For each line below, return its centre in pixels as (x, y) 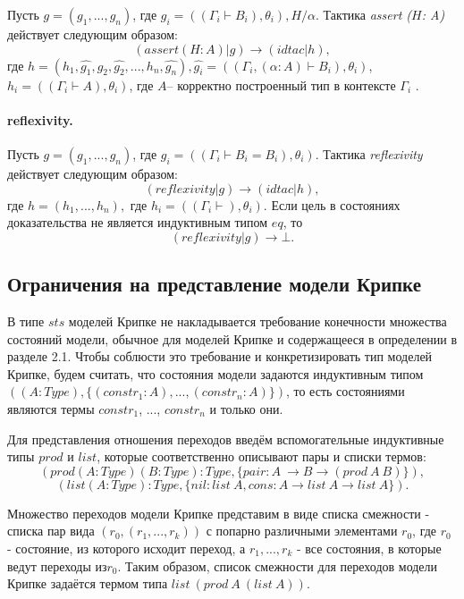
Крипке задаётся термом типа (88, 583)
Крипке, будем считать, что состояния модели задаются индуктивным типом (215, 373)
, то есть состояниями (345, 391)
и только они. (246, 408)
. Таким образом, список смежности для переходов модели (278, 565)
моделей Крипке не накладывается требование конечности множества (257, 321)
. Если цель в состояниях (332, 204)
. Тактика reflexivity (369, 153)
